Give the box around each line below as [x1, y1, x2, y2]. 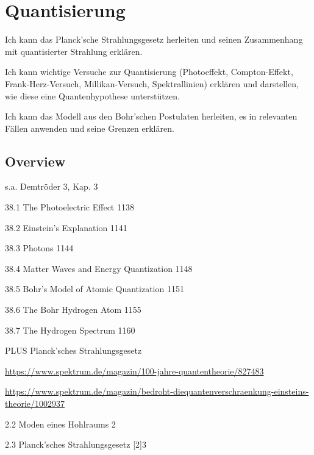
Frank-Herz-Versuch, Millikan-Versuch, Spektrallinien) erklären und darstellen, [5, 77, 299, 90]
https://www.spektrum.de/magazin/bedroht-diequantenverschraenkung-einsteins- [5, 385, 309, 398]
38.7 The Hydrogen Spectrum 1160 [5, 323, 135, 336]
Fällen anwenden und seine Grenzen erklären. [5, 121, 174, 134]
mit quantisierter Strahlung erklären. [5, 45, 143, 57]
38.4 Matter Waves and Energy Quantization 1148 [5, 262, 193, 274]
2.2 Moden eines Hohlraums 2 [5, 417, 116, 430]
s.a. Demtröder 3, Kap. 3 [5, 180, 98, 193]
